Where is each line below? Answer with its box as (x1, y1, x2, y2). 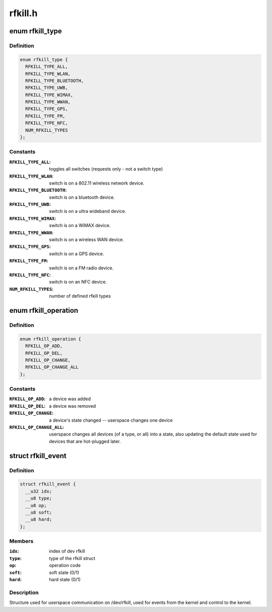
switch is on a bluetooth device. (49, 194, 115, 200)
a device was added (49, 396, 91, 402)
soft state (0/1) (49, 569, 80, 575)
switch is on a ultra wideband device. (49, 208, 126, 214)
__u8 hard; (25, 517, 52, 522)
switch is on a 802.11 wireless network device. (49, 180, 145, 186)
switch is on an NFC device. (49, 279, 107, 285)
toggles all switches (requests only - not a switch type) (49, 166, 163, 172)
